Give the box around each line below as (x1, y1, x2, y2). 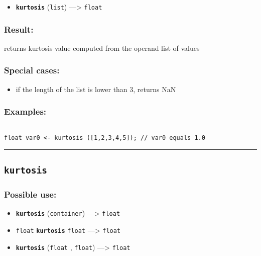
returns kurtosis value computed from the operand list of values (4, 42, 200, 53)
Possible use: (4, 188, 57, 201)
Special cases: (4, 64, 60, 76)
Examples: (4, 105, 47, 118)
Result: (4, 23, 34, 35)
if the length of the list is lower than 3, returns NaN (16, 83, 176, 94)
